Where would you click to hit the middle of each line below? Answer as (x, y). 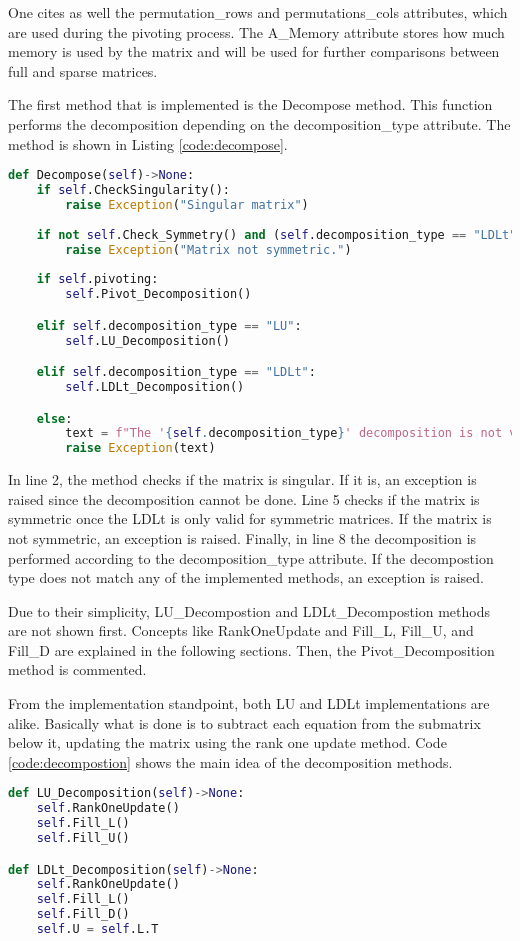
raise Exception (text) (140, 448)
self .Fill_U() (83, 838)
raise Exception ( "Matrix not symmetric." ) (208, 249)
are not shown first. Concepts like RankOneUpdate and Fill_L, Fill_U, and (241, 630)
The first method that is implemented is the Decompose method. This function (250, 104)
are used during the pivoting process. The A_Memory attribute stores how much (256, 31)
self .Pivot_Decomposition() (158, 294)
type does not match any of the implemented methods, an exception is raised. (246, 577)
